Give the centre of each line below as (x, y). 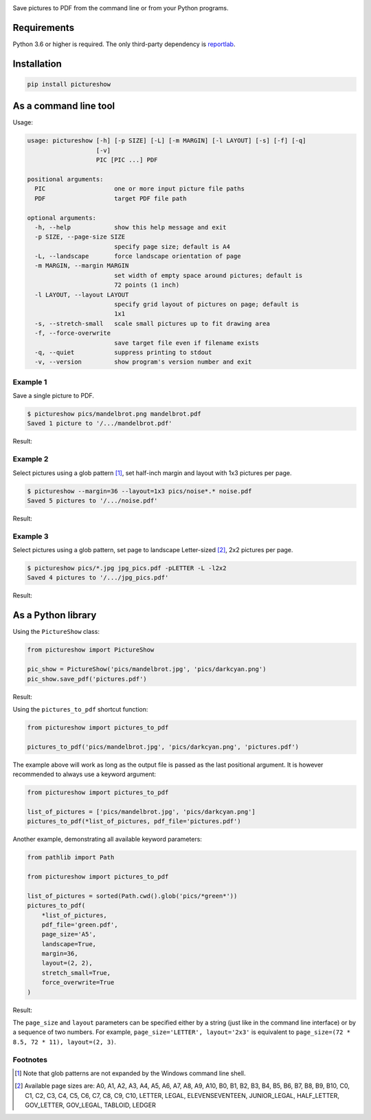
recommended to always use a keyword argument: (85, 774)
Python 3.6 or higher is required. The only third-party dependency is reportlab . (124, 44)
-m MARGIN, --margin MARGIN (82, 266)
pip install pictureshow (69, 84)
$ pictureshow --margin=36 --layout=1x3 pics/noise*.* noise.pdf (139, 491)
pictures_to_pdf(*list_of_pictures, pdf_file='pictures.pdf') (134, 821)
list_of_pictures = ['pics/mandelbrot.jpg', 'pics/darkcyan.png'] (141, 812)
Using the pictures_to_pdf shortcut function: (80, 709)
